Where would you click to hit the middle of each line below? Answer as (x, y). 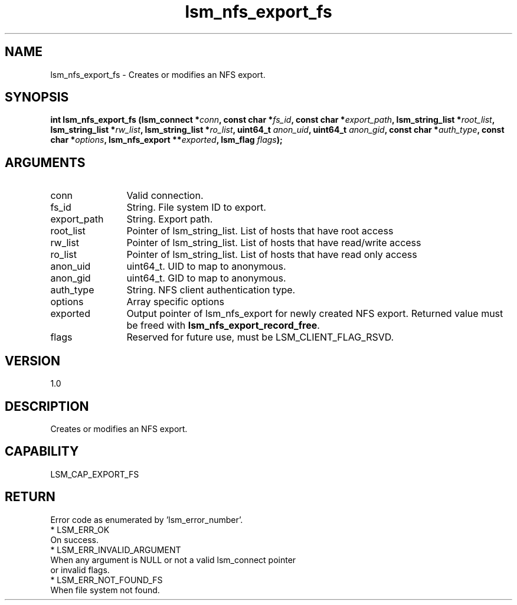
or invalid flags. (80, 570)
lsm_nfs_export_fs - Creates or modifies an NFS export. (158, 74)
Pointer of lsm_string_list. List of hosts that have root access (260, 231)
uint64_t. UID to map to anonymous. (206, 266)
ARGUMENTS (45, 162)
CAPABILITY (42, 452)
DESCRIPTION (47, 406)
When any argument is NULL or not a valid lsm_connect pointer (173, 560)
